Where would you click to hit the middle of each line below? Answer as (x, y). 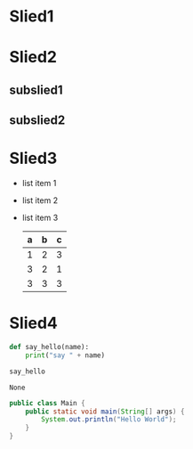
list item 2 (40, 200)
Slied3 (33, 159)
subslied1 (36, 90)
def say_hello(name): (49, 347)
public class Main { (48, 403)
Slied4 (33, 323)
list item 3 (40, 218)
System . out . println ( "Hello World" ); (109, 420)
